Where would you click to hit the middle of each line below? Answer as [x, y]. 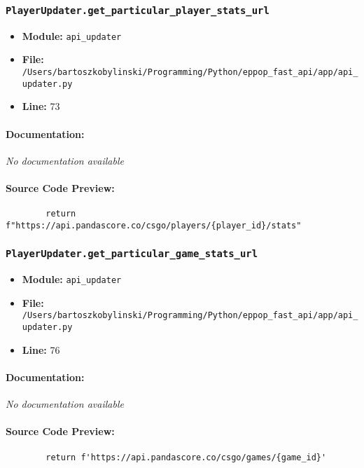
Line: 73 [41, 106]
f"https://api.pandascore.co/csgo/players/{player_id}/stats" [154, 225]
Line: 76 [41, 349]
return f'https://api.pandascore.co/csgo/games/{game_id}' [186, 457]
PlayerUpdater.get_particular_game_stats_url [132, 254]
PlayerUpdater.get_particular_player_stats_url [138, 10]
